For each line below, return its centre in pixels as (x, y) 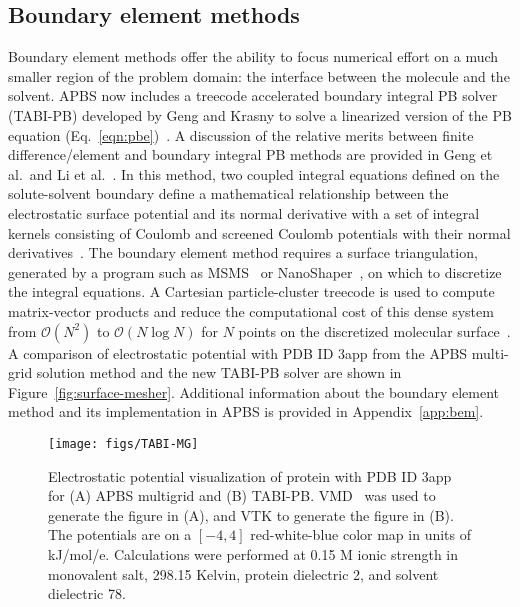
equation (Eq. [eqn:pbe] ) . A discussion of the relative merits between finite (241, 134)
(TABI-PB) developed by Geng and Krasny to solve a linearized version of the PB (260, 114)
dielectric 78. (87, 593)
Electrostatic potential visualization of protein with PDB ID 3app (250, 475)
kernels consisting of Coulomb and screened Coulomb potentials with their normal (259, 232)
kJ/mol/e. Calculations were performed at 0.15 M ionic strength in (253, 553)
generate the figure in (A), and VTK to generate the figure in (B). (251, 514)
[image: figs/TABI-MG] (123, 443)
